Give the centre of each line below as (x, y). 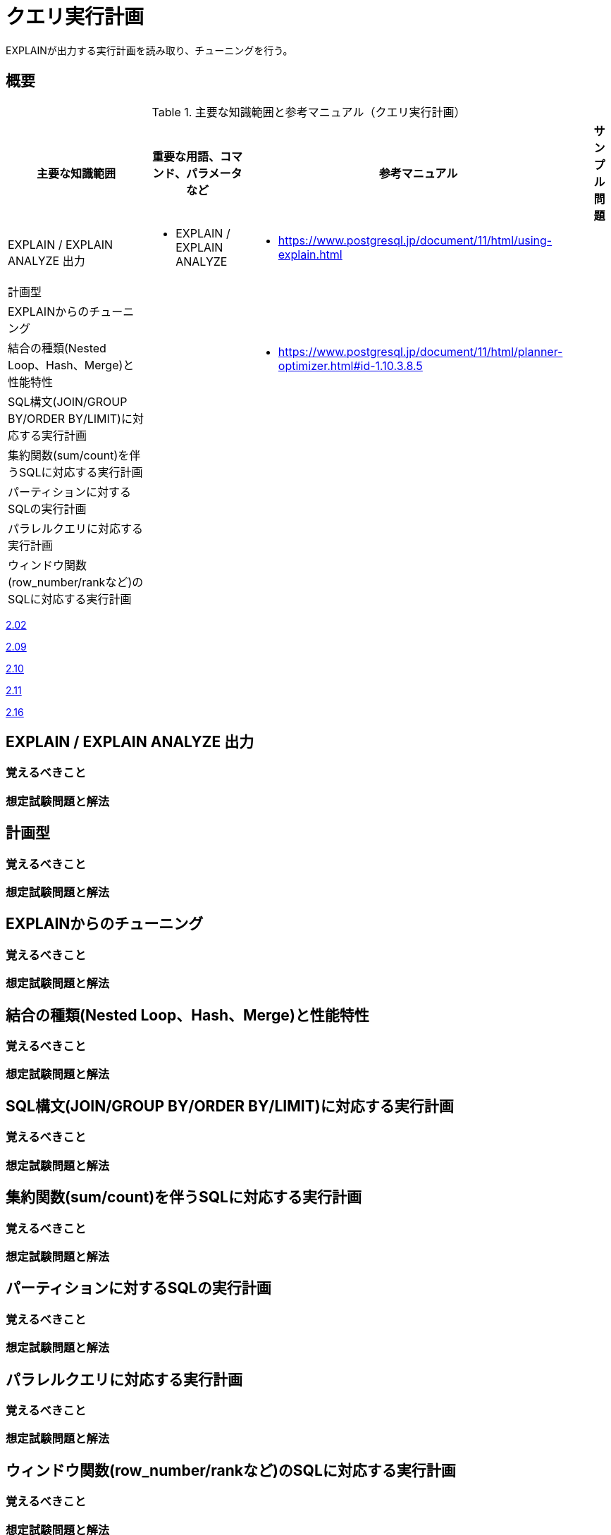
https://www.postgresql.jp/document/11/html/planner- (420, 351)
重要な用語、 (186, 156)
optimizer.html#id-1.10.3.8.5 (350, 365)
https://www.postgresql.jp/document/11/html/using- (415, 240)
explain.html (310, 254)
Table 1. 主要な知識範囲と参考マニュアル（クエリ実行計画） (309, 112)
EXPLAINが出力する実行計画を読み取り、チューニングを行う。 (149, 50)
